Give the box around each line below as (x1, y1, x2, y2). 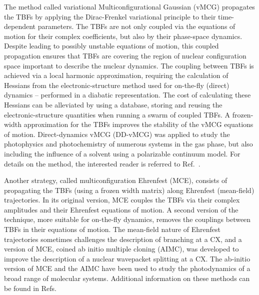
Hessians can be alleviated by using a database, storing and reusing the (4, 99, 222, 109)
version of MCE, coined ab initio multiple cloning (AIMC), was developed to (4, 243, 239, 254)
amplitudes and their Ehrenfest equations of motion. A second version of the (4, 204, 238, 214)
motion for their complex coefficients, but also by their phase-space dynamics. (4, 30, 242, 41)
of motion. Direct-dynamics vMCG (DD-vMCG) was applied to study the (4, 128, 230, 139)
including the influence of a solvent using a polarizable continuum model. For (4, 148, 240, 158)
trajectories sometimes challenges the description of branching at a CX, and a (4, 233, 242, 244)
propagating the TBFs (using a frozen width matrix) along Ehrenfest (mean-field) (4, 184, 254, 195)
